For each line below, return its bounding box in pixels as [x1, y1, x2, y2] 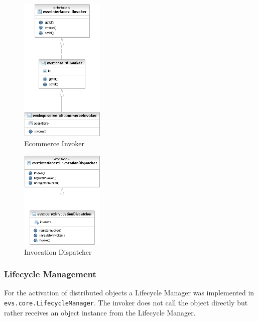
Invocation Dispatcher [24, 246, 92, 257]
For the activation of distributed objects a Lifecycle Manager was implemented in [4, 287, 254, 298]
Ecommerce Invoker [24, 138, 85, 148]
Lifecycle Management [4, 268, 96, 280]
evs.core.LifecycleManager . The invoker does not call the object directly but [4, 297, 248, 308]
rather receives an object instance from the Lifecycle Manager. [4, 307, 196, 317]
